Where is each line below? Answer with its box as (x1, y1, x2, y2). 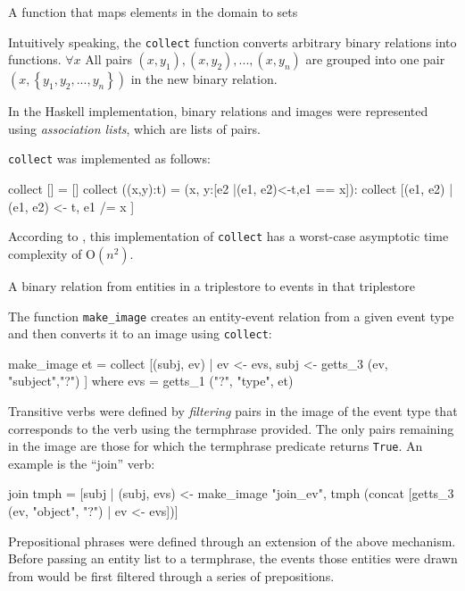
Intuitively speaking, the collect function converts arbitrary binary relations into (8, 32, 457, 51)
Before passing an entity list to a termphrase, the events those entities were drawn (8, 549, 458, 568)
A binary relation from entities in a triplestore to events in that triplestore (8, 276, 415, 295)
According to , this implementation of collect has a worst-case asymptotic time (8, 227, 449, 246)
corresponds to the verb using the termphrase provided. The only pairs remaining (8, 419, 454, 437)
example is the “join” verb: (8, 454, 155, 472)
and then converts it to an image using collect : (8, 324, 272, 343)
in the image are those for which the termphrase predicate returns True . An (8, 437, 423, 455)
